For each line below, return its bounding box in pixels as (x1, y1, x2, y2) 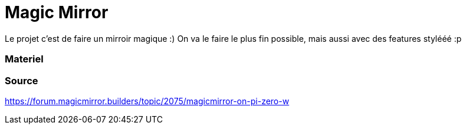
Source (5, 74, 38, 87)
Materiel (5, 53, 44, 65)
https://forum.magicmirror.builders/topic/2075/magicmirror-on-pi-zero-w (5, 95, 290, 106)
